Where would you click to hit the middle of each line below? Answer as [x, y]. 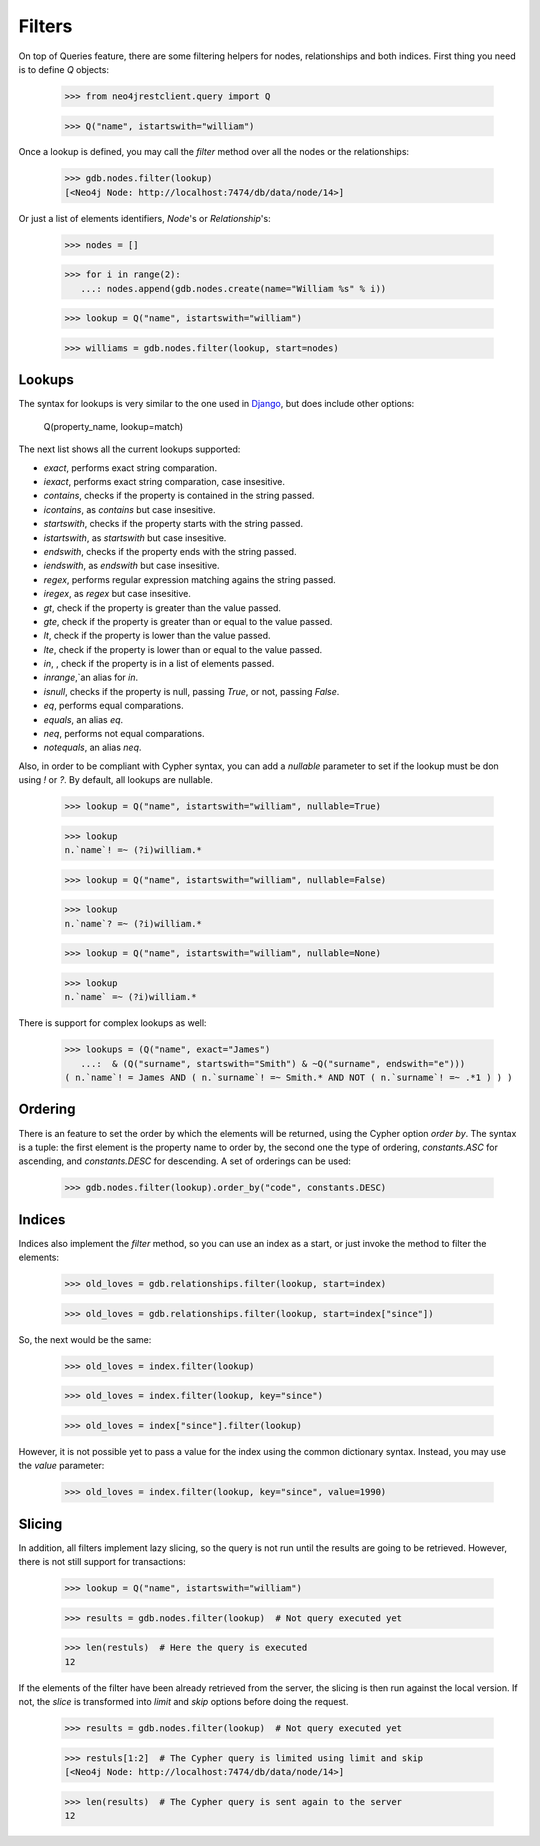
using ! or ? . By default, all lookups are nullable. [116, 780]
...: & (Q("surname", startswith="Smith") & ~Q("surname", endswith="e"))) [273, 1063]
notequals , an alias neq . [92, 747]
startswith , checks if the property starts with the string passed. [173, 524]
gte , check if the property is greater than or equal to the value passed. [188, 621]
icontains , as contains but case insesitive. [129, 509]
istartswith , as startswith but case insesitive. [135, 537]
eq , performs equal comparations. [113, 706]
